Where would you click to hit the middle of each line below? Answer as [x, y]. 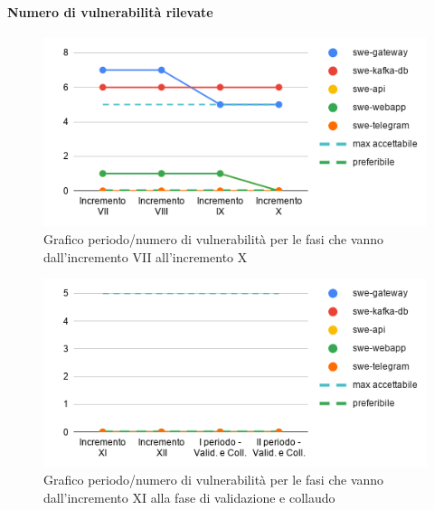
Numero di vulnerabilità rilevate [110, 11]
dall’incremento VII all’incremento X [146, 256]
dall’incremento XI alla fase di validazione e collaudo [189, 497]
